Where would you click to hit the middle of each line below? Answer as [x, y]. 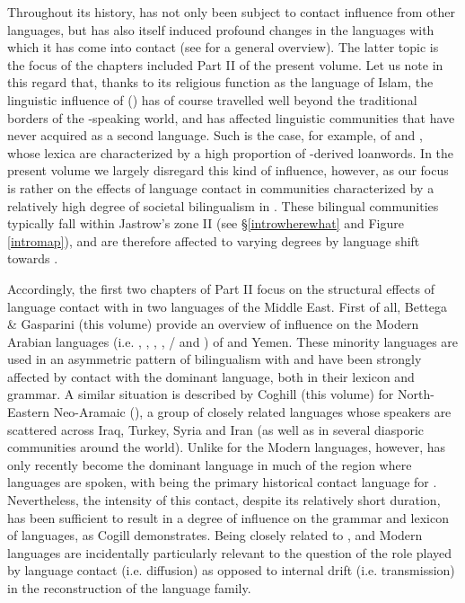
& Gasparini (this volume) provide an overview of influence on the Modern [213, 324]
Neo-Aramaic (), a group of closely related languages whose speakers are [252, 412]
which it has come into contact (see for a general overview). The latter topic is [223, 47]
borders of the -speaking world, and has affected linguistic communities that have [231, 117]
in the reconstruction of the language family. [129, 588]
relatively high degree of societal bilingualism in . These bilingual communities [223, 205]
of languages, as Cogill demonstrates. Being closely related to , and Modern [215, 535]
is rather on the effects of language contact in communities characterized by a [221, 187]
